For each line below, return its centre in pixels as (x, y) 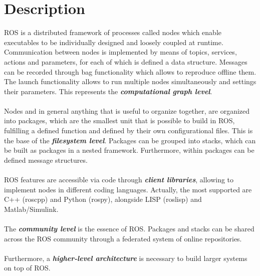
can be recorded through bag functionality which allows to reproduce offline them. (130, 71)
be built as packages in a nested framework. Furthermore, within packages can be (129, 150)
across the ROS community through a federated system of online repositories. (123, 238)
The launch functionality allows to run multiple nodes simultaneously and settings (130, 81)
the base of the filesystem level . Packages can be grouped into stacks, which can (130, 140)
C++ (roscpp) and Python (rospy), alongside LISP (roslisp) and (103, 199)
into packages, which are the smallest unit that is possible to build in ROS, (119, 120)
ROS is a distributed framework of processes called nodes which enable (113, 32)
